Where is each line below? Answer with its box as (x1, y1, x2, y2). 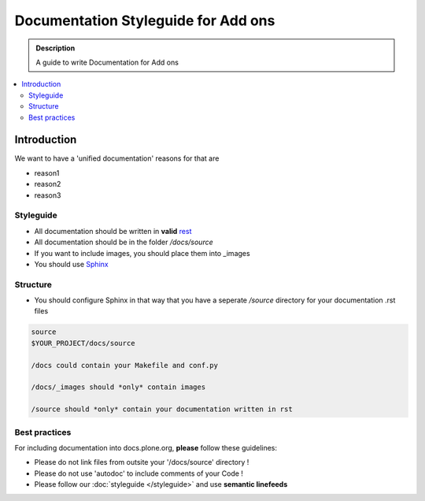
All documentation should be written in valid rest (34, 226, 192, 236)
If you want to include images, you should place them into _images (34, 248, 251, 258)
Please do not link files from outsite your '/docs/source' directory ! (34, 458, 249, 467)
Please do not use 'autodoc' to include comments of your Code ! (34, 469, 244, 478)
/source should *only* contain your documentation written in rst (31, 405, 293, 414)
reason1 (34, 168, 60, 177)
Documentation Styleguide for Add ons (14, 12, 275, 29)
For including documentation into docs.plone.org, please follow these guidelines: (14, 443, 278, 452)
